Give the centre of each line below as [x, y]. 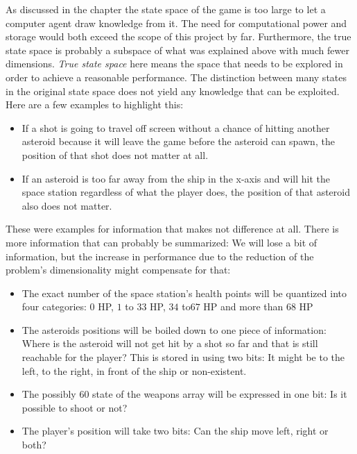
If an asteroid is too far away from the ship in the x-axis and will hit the [176, 178]
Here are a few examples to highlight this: [95, 104]
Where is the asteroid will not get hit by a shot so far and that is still [170, 343]
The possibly [49, 394]
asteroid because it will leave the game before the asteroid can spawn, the [178, 141]
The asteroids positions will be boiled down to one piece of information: [174, 329]
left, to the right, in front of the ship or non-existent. [134, 370]
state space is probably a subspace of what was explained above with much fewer [177, 50]
